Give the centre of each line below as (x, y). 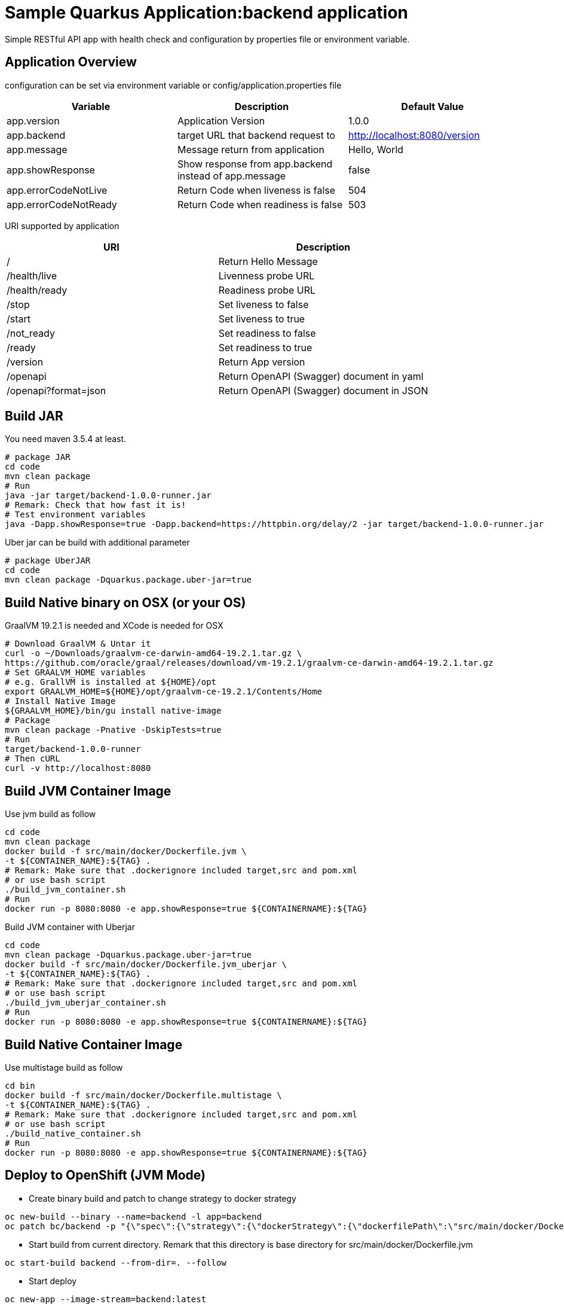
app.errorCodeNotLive (57, 190)
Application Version (221, 121)
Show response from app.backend (255, 164)
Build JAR (34, 416)
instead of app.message (232, 176)
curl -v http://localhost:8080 (78, 768)
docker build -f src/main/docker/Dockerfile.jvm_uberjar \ (146, 965)
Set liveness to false (263, 304)
